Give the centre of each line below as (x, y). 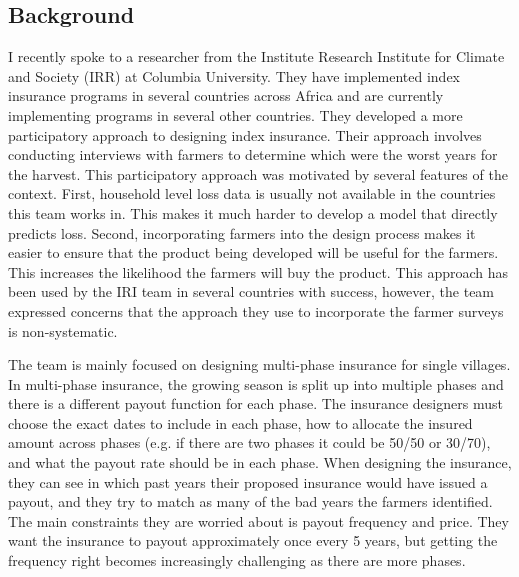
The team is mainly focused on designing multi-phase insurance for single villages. (259, 364)
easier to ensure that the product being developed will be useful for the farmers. (253, 252)
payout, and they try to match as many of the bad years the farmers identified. (250, 501)
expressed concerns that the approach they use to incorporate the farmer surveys (256, 310)
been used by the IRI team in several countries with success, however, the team (251, 291)
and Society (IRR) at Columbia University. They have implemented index (234, 75)
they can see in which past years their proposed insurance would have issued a (248, 481)
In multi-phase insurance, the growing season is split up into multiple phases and (256, 383)
